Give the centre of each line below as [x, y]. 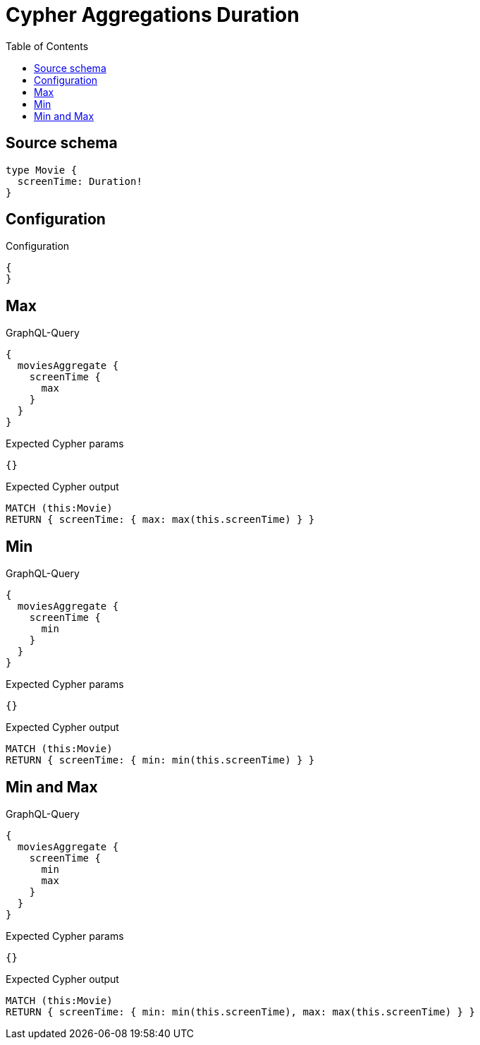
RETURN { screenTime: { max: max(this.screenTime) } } [160, 520]
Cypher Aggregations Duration [153, 15]
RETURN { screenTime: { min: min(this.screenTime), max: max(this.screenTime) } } [240, 1011]
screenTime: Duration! [80, 181]
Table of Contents [47, 46]
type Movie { [42, 170]
